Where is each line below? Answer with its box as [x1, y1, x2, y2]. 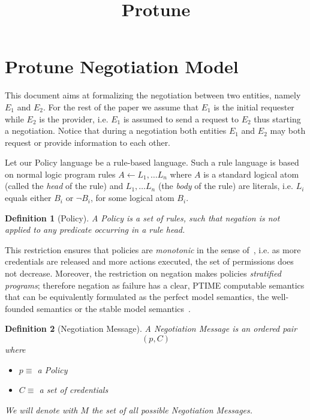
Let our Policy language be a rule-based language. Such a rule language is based [5, 156, 299, 169]
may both [270, 124, 306, 137]
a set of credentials [39, 383, 109, 396]
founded [5, 302, 34, 314]
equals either [5, 191, 52, 204]
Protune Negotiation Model [5, 54, 239, 79]
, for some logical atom [90, 191, 174, 204]
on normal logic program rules [5, 167, 116, 180]
